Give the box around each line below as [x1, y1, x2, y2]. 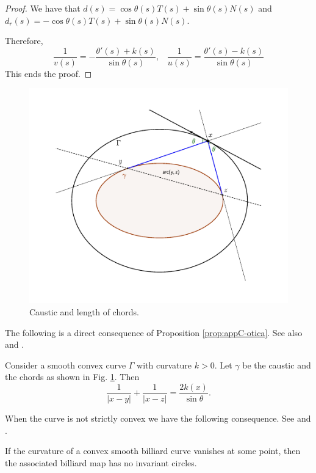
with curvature [137, 358, 192, 371]
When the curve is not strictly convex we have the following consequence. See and [5, 411, 311, 424]
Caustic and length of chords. [29, 305, 139, 318]
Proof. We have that [5, 2, 81, 14]
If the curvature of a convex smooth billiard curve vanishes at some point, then [5, 444, 301, 457]
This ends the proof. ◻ [5, 67, 92, 79]
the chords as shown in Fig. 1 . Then [5, 370, 140, 383]
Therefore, [5, 34, 43, 47]
